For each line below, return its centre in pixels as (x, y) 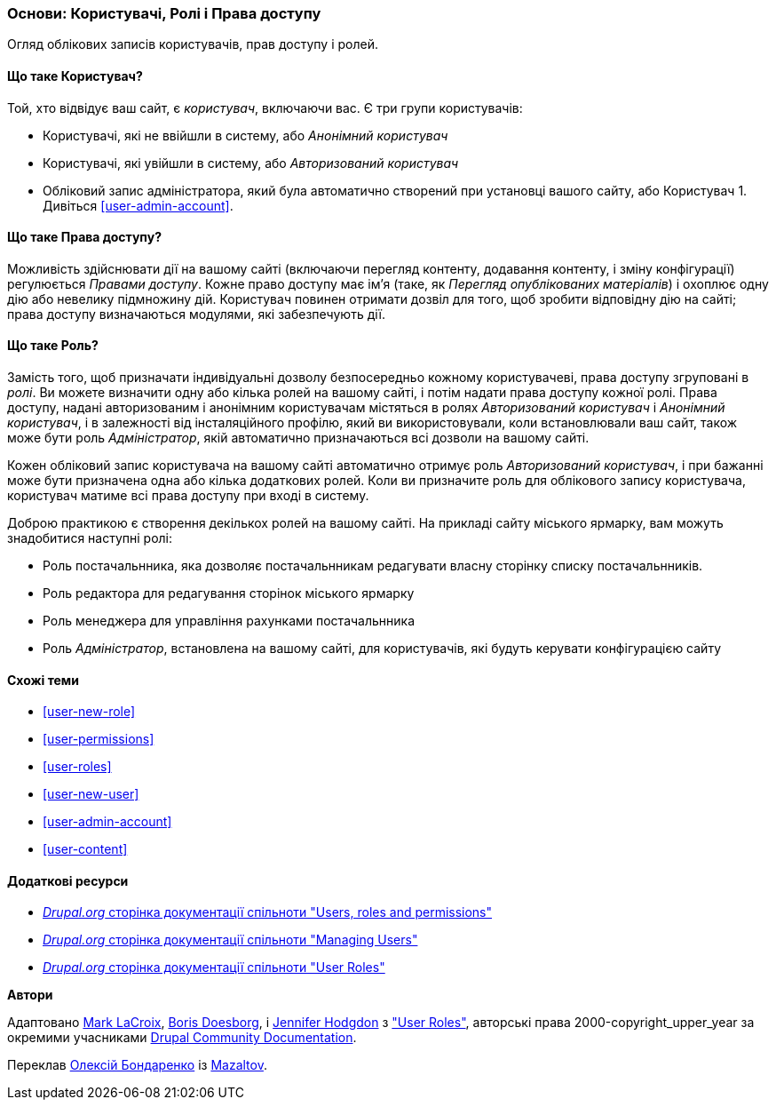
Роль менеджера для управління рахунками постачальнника (229, 621)
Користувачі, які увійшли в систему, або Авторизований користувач (251, 163)
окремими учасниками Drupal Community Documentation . (182, 1038)
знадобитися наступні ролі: (90, 538)
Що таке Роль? (53, 346)
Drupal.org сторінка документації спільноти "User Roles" (214, 968)
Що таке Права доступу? (84, 237)
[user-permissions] (99, 739)
